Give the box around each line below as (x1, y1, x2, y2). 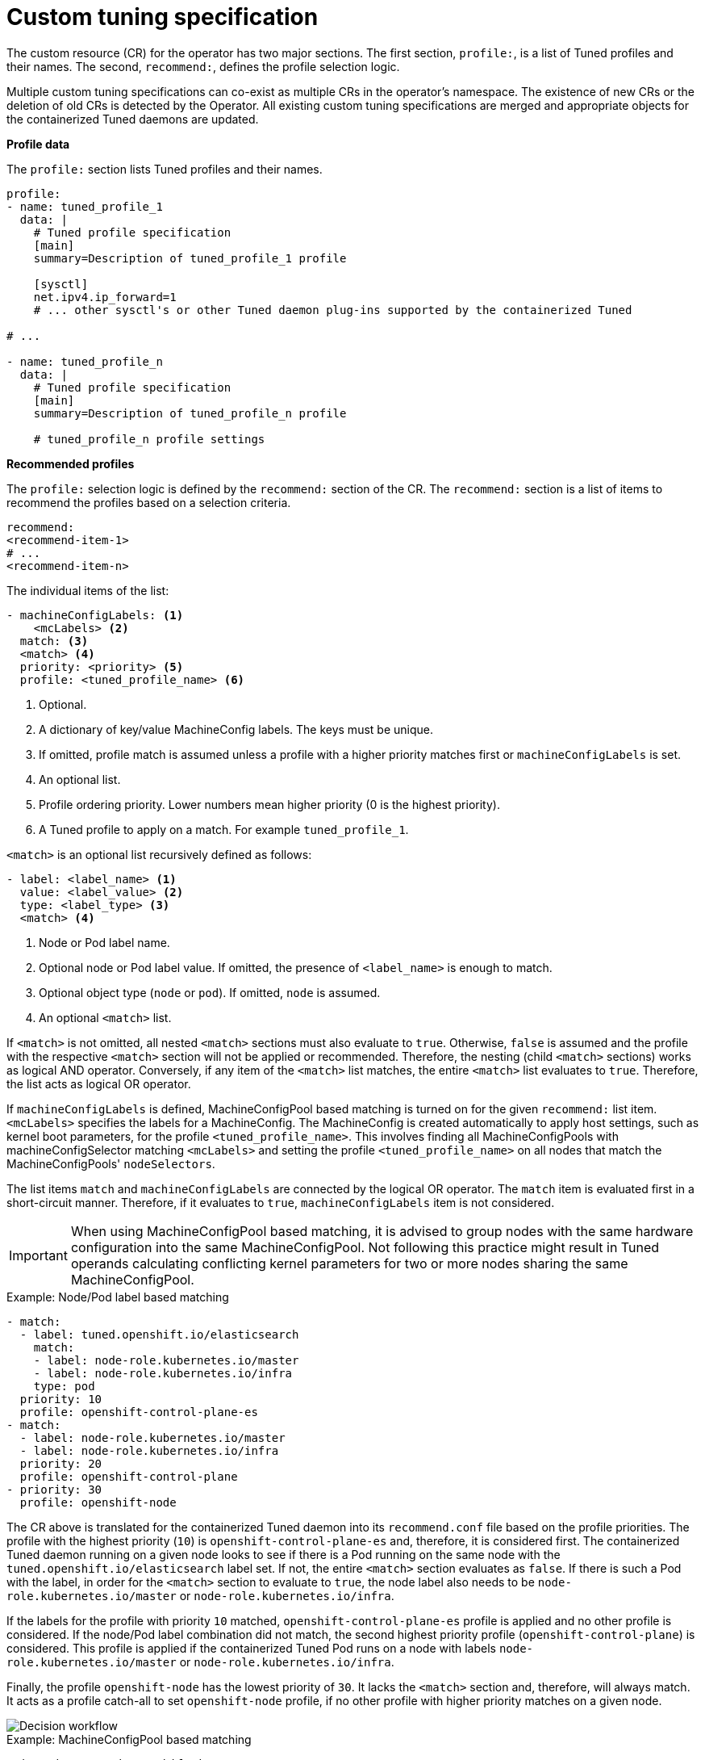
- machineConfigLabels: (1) (6, 608, 184, 622)
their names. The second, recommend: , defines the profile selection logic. (6, 59, 400, 73)
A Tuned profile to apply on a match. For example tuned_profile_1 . (39, 822, 409, 836)
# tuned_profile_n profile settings (33, 432, 265, 446)
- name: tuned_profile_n (6, 354, 163, 368)
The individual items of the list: (6, 583, 169, 597)
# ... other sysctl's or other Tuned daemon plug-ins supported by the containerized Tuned (33, 303, 632, 316)
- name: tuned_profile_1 (6, 199, 163, 213)
